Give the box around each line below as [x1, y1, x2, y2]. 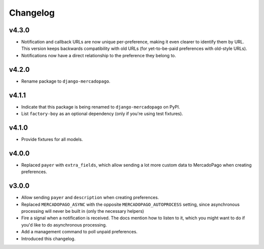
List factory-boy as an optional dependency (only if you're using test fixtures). [21, 111, 183, 117]
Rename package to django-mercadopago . [21, 78, 110, 84]
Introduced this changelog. [21, 235, 76, 242]
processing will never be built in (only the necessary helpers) [21, 208, 144, 214]
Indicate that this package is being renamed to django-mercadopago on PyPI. [21, 104, 180, 110]
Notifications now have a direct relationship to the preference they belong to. [21, 52, 176, 58]
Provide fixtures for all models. [21, 136, 83, 142]
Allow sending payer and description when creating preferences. [21, 195, 159, 201]
